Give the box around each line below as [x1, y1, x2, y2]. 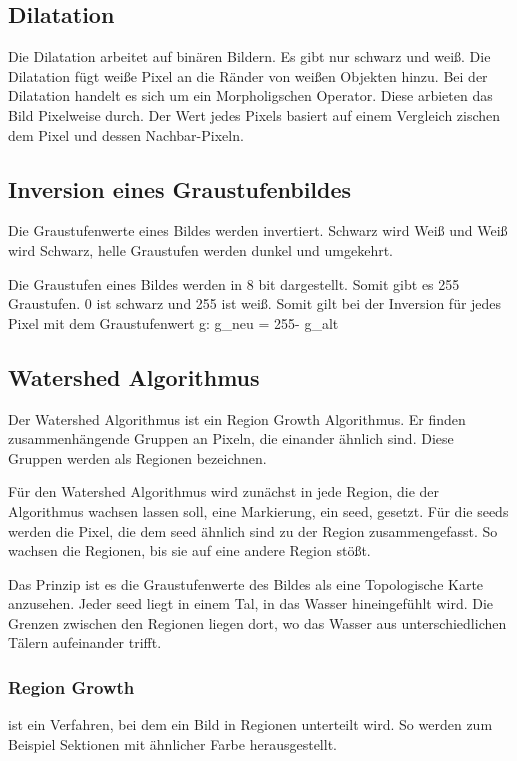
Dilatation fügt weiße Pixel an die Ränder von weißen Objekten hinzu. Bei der [8, 65, 488, 86]
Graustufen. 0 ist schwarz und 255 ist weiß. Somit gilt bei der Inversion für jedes [8, 293, 502, 314]
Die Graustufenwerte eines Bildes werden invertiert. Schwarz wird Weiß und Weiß [8, 220, 508, 241]
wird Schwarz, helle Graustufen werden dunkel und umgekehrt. [8, 239, 394, 260]
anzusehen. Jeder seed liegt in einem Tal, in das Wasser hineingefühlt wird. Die [8, 593, 494, 614]
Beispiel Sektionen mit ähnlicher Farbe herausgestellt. [8, 733, 337, 754]
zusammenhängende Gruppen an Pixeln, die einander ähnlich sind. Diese [8, 428, 454, 449]
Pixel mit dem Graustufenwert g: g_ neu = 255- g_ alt [8, 312, 339, 333]
